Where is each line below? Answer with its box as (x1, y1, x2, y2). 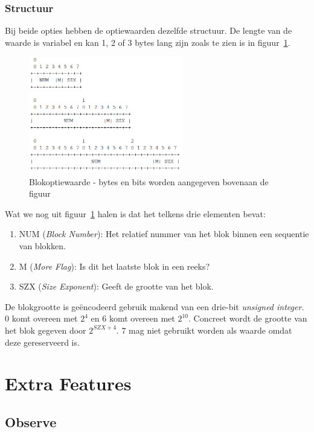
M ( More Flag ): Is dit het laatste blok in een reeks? (19, 259, 210, 272)
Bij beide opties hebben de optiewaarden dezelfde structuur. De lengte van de (5, 24, 292, 37)
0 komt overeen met (5, 312, 78, 325)
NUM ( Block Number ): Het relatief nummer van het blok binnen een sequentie (19, 227, 309, 240)
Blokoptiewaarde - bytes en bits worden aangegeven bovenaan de (29, 175, 269, 188)
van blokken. (19, 239, 66, 252)
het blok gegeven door (5, 323, 86, 336)
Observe (5, 412, 57, 431)
